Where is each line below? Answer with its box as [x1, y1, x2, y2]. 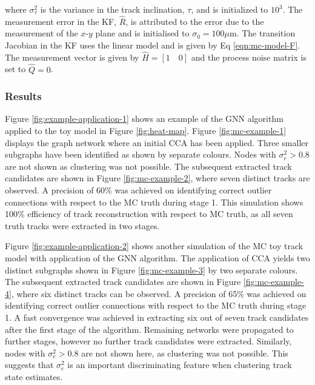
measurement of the [5, 27, 78, 39]
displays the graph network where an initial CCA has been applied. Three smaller [5, 136, 309, 149]
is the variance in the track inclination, [40, 3, 185, 15]
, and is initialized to [191, 3, 268, 15]
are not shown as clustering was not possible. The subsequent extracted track [5, 159, 292, 172]
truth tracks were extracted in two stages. [5, 219, 160, 232]
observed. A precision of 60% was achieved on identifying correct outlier [5, 184, 272, 196]
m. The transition [229, 27, 296, 39]
